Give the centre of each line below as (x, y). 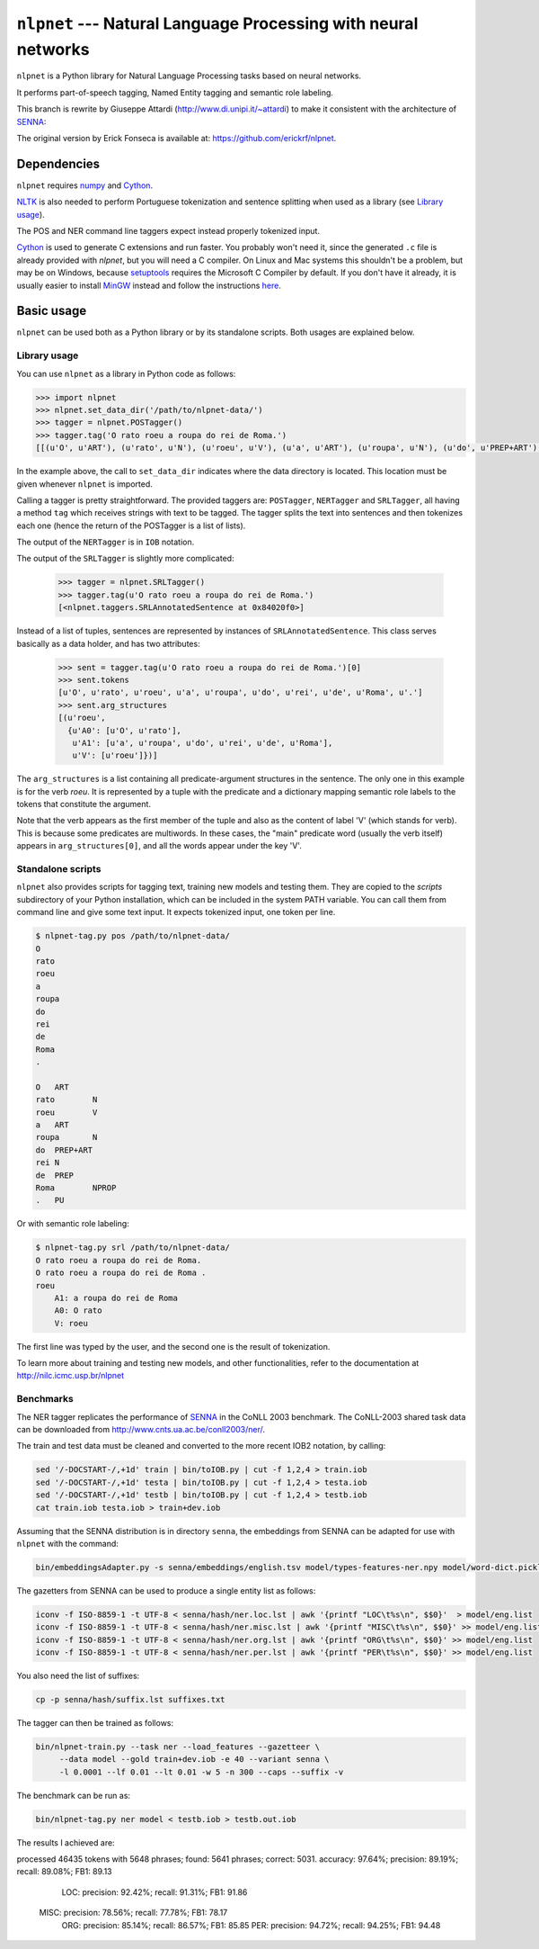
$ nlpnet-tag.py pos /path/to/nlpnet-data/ (133, 936)
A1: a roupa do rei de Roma (116, 1298)
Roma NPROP (76, 1187)
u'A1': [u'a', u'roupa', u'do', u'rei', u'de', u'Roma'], (203, 743)
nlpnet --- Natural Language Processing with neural (217, 23)
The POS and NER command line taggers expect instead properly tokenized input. (168, 230)
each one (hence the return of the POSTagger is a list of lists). (131, 525)
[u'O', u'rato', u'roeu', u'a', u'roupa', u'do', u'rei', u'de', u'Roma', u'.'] (240, 692)
